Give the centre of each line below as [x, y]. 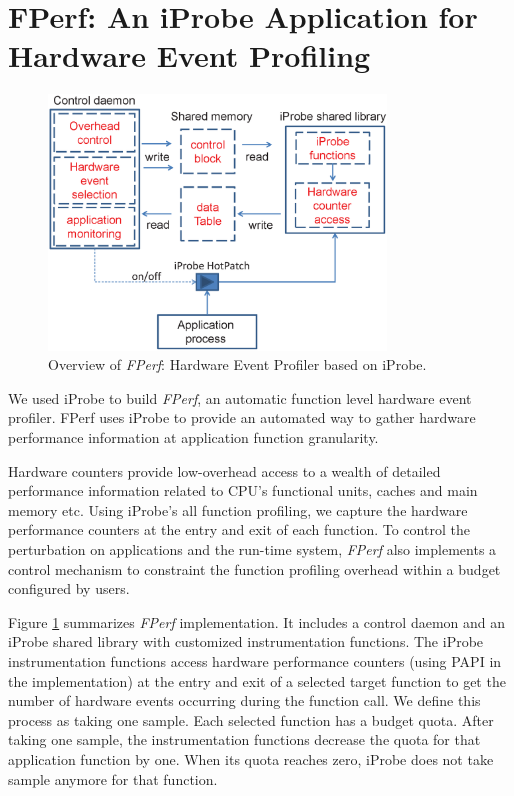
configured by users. [69, 588]
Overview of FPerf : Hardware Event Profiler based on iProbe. [237, 364]
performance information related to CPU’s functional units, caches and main [243, 490]
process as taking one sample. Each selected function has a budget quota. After [251, 719]
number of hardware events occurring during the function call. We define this [244, 700]
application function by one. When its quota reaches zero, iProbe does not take [251, 758]
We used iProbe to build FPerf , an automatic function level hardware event [240, 397]
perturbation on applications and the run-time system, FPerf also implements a [252, 549]
